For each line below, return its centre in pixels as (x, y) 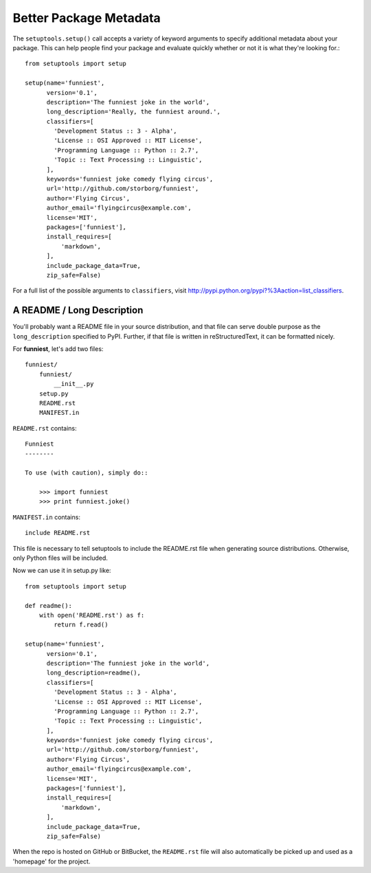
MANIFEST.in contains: (46, 517)
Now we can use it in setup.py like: (62, 571)
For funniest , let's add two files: (58, 349)
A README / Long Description (78, 310)
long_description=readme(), (93, 673)
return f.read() (81, 625)
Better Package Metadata (87, 18)
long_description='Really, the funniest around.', (134, 112)
